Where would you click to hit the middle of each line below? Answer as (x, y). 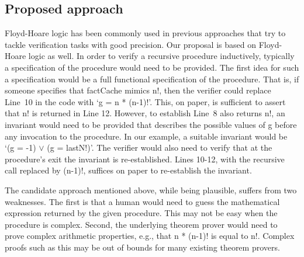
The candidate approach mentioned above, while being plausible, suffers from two (151, 190)
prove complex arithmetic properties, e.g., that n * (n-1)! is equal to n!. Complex (150, 236)
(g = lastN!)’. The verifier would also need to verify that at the (160, 147)
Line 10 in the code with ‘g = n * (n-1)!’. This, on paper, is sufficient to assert (145, 101)
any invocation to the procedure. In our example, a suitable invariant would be (146, 136)
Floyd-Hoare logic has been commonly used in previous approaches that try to (145, 33)
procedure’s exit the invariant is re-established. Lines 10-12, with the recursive (145, 159)
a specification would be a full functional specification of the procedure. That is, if (152, 79)
